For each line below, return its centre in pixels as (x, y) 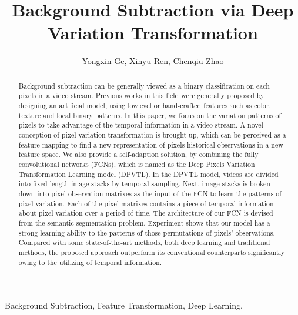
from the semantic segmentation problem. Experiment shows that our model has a (144, 222)
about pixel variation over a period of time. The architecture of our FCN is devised (146, 213)
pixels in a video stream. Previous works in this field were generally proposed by (141, 95)
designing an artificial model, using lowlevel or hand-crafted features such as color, (145, 105)
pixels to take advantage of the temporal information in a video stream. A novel (141, 125)
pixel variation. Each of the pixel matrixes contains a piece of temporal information (146, 203)
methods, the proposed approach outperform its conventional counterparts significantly (152, 252)
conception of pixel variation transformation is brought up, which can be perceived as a (152, 134)
